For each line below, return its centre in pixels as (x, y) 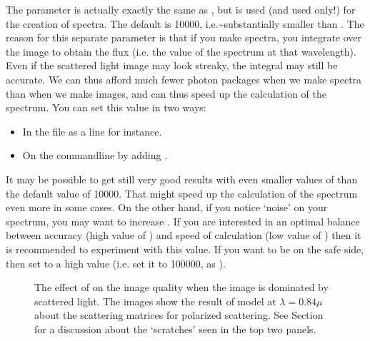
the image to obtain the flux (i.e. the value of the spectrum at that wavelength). (181, 51)
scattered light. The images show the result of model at (155, 301)
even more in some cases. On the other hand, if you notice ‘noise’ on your (167, 207)
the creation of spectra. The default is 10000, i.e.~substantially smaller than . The (185, 23)
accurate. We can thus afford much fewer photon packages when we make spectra (184, 79)
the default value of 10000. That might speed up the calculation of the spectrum (182, 193)
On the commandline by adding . (95, 155)
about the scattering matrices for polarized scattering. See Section (179, 315)
